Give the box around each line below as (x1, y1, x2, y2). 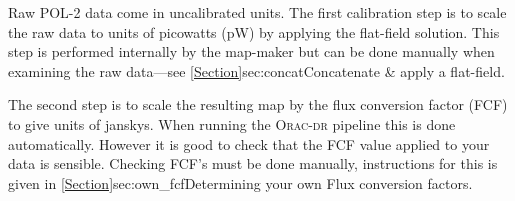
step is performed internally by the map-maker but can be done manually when (8, 41, 495, 62)
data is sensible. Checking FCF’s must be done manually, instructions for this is (8, 153, 498, 174)
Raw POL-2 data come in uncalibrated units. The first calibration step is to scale (8, 2, 507, 22)
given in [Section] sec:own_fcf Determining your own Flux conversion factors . (8, 172, 473, 193)
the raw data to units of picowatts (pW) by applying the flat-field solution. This (8, 21, 500, 42)
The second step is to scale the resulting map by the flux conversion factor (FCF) (8, 94, 508, 115)
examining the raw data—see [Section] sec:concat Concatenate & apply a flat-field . (8, 60, 505, 81)
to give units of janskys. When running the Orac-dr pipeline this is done (8, 113, 456, 134)
